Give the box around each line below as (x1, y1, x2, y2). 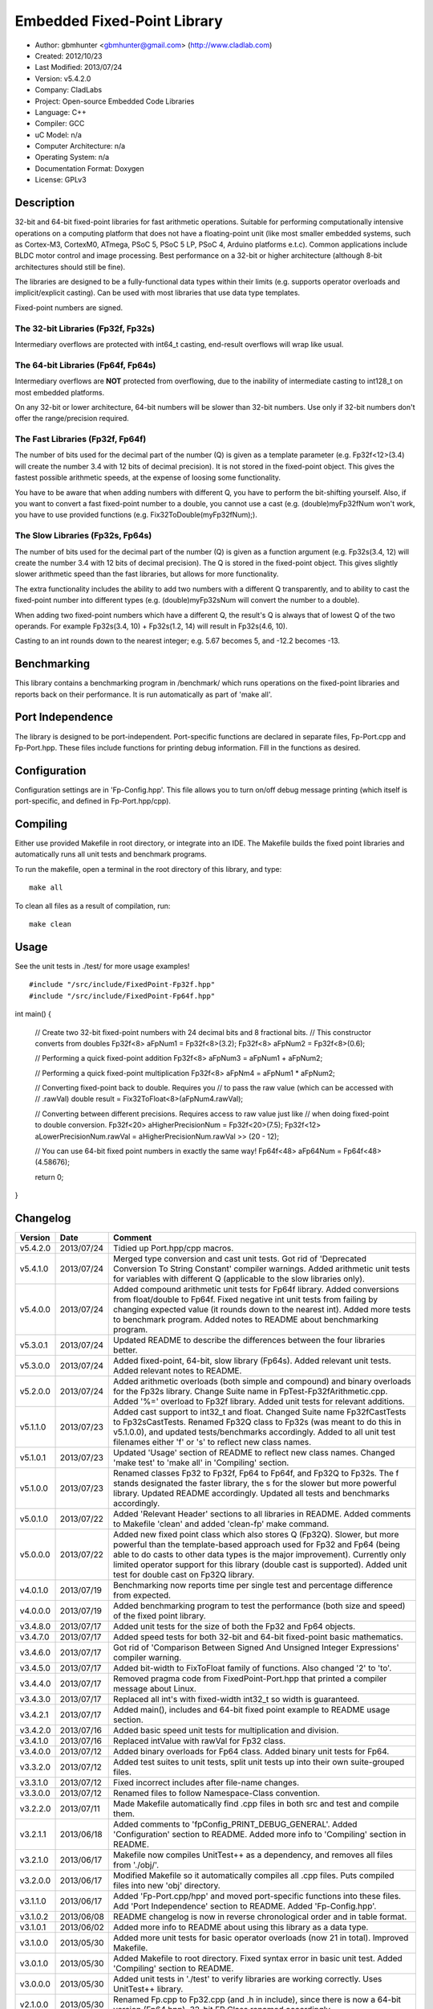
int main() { (14, 1009, 52, 1019)
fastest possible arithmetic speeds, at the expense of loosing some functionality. (14, 473, 281, 482)
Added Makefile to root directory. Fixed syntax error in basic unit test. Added (113, 1953, 403, 1964)
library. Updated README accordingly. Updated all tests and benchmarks (113, 1487, 391, 1499)
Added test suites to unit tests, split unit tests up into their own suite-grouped (113, 1757, 405, 1768)
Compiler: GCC (34, 119, 85, 129)
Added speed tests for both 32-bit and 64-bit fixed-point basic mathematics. (113, 1631, 404, 1643)
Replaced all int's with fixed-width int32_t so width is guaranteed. (113, 1694, 360, 1705)
